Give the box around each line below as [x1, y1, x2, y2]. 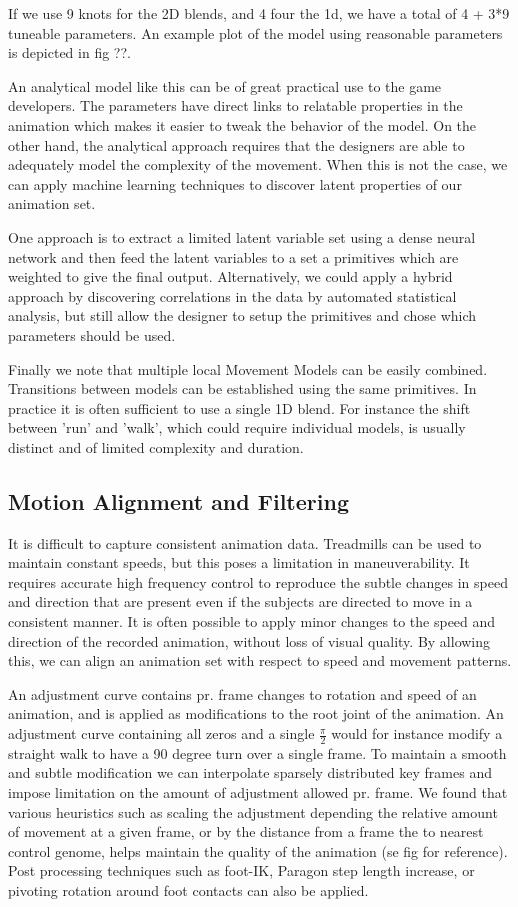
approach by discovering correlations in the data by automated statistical [8, 285, 457, 306]
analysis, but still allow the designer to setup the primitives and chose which [8, 305, 477, 326]
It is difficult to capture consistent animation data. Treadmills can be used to [8, 532, 482, 553]
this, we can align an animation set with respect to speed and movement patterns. [8, 650, 512, 671]
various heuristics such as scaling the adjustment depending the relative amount [8, 801, 498, 822]
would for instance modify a [331, 723, 503, 744]
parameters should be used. [8, 324, 176, 345]
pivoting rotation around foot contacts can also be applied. [8, 880, 369, 900]
